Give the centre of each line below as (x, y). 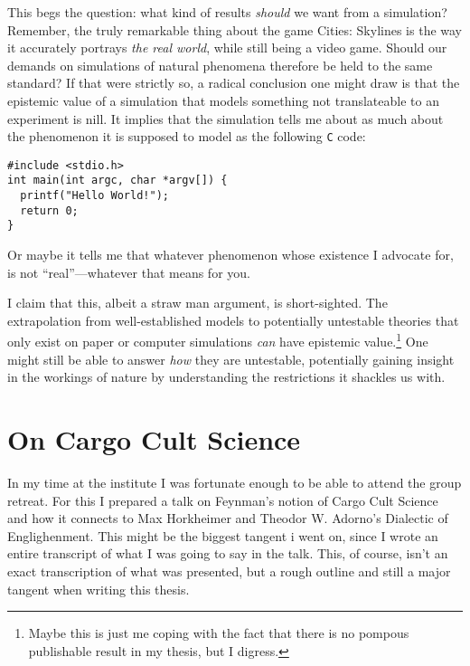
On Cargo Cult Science (154, 439)
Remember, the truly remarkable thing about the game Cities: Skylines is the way (235, 29)
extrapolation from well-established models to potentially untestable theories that (233, 320)
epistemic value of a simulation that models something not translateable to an (223, 100)
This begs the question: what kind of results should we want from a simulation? (227, 12)
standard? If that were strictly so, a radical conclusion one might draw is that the (234, 83)
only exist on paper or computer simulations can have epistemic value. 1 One (218, 340)
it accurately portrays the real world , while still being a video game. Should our (227, 48)
